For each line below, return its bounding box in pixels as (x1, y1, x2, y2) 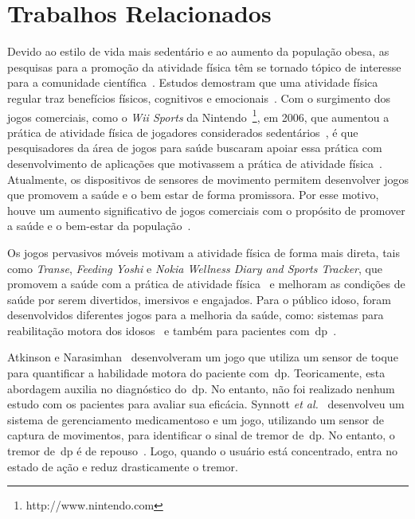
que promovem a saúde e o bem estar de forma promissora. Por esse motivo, (7, 186, 379, 203)
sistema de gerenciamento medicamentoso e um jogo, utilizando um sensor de (7, 411, 384, 427)
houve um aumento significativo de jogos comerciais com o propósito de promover (7, 201, 405, 218)
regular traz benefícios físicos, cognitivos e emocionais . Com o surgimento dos (7, 89, 390, 106)
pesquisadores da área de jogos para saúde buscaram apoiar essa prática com (7, 139, 382, 156)
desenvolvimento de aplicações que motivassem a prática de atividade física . (7, 154, 382, 171)
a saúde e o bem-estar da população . (7, 217, 191, 234)
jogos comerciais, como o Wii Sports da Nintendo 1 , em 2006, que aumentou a (7, 106, 390, 125)
